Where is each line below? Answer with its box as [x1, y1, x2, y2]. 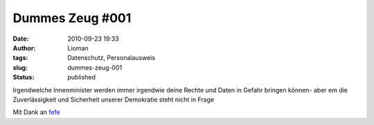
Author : [12, 44, 36, 52]
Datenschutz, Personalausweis [67, 54, 156, 62]
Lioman [67, 44, 89, 52]
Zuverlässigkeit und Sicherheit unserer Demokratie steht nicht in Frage [12, 95, 215, 104]
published [67, 73, 96, 81]
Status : [12, 73, 35, 81]
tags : [12, 54, 28, 62]
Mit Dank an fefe [12, 108, 60, 117]
